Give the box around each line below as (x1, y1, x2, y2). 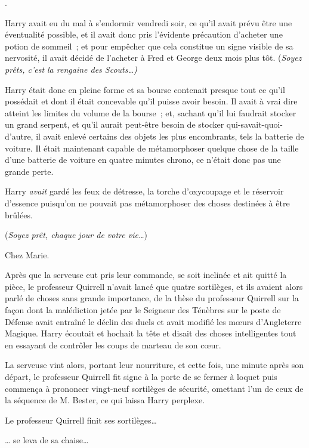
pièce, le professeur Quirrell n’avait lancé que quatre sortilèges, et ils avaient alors (5, 280, 303, 292)
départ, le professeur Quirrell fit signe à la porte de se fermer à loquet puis (5, 370, 277, 383)
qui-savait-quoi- (226, 118, 283, 131)
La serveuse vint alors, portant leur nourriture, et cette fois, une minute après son (5, 359, 304, 371)
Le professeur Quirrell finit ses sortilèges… (5, 413, 157, 426)
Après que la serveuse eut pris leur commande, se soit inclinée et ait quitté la (5, 268, 287, 281)
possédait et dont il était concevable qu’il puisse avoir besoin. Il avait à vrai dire (5, 95, 298, 107)
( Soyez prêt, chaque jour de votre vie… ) (5, 228, 147, 241)
